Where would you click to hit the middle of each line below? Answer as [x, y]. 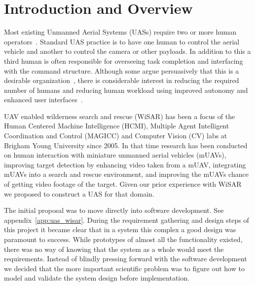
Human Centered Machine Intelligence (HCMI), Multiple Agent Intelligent [117, 126]
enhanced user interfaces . [43, 100]
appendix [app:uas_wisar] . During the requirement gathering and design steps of [127, 220]
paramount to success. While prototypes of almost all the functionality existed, [123, 239]
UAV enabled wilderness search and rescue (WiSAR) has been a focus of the [120, 116]
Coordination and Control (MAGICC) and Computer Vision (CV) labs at [116, 136]
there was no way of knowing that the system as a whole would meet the [114, 249]
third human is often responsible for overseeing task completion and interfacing [124, 61]
